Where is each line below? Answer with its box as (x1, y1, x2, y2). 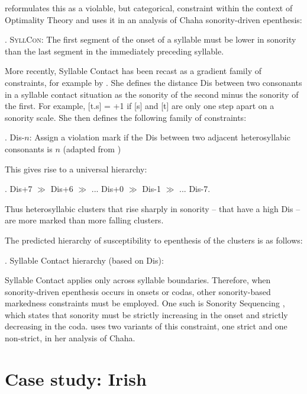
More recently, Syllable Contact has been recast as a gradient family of (5, 65, 261, 77)
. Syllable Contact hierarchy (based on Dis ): (5, 254, 164, 266)
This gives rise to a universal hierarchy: (5, 162, 147, 175)
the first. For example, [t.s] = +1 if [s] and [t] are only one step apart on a (5, 100, 274, 112)
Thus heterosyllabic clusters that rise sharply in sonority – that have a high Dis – (5, 202, 300, 214)
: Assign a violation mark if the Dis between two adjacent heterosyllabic (29, 131, 290, 143)
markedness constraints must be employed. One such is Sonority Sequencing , (5, 297, 285, 309)
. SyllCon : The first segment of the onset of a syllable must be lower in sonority (5, 33, 296, 46)
